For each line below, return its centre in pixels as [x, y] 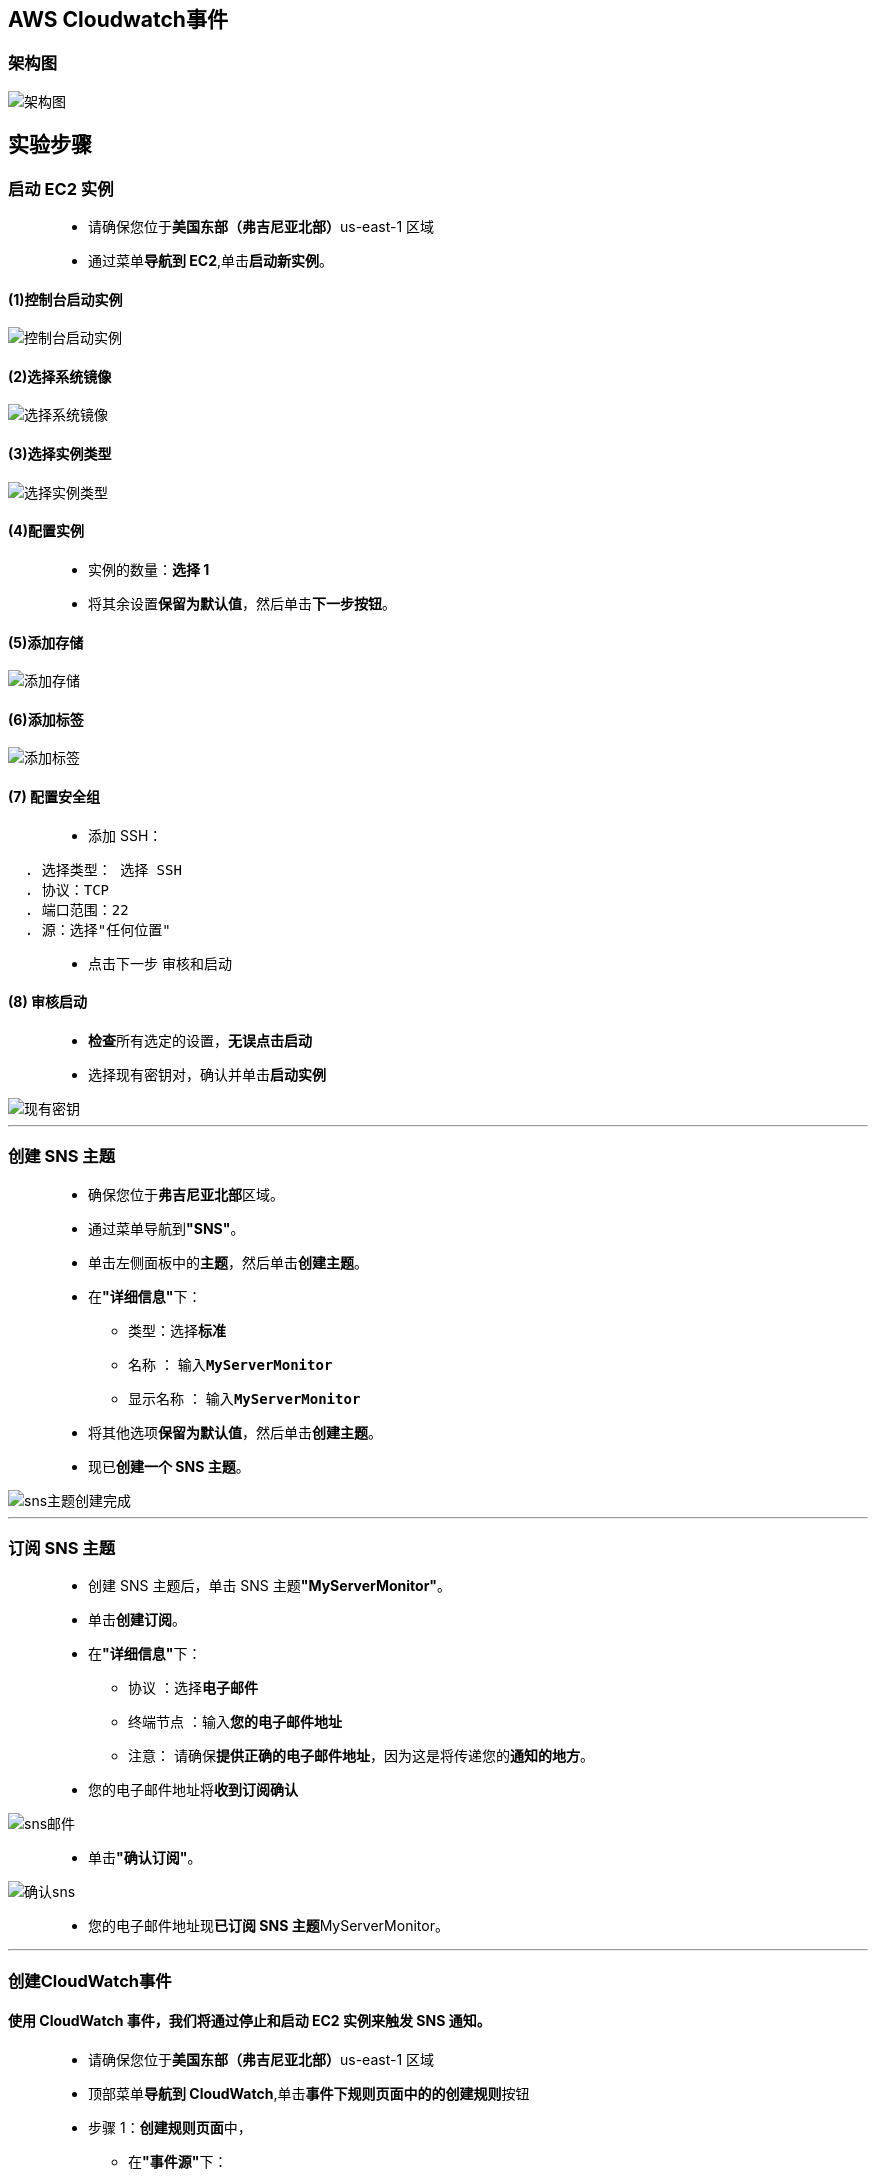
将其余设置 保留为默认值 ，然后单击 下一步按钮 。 [242, 603]
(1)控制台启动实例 [65, 299]
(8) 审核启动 [47, 1002]
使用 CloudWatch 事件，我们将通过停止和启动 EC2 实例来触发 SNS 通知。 [249, 2021]
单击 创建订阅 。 [137, 1620]
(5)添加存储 [46, 642]
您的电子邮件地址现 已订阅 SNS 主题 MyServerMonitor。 [268, 1926]
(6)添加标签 [46, 719]
